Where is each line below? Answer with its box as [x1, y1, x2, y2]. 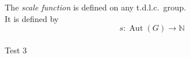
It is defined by [5, 12, 59, 24]
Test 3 [5, 43, 27, 56]
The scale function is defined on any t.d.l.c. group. [5, 1, 186, 13]
